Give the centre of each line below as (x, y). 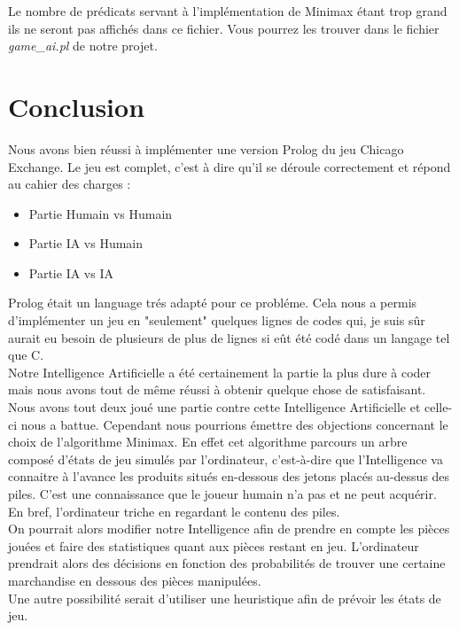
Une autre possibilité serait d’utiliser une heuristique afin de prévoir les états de (225, 598)
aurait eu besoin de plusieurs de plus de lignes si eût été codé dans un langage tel (229, 337)
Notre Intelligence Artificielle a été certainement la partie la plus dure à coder (220, 372)
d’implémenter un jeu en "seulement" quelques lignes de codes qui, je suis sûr (217, 320)
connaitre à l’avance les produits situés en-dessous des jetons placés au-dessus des (229, 476)
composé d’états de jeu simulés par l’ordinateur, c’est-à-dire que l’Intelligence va (226, 459)
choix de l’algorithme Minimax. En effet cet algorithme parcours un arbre (208, 442)
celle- (439, 407)
